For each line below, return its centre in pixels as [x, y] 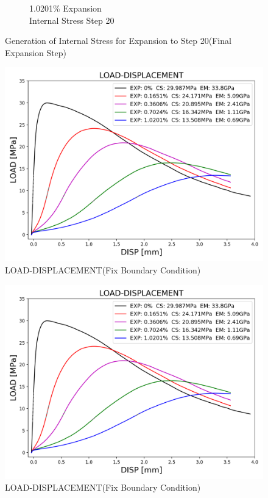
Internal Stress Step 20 [72, 20]
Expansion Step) [36, 52]
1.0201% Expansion [65, 8]
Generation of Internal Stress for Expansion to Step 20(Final [118, 41]
